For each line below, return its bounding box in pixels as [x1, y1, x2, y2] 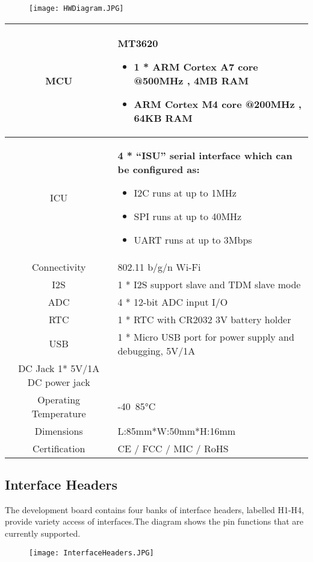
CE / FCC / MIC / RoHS [117, 441, 229, 455]
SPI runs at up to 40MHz [134, 209, 242, 223]
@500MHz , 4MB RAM [134, 73, 249, 87]
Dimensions [34, 423, 83, 438]
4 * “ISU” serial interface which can [117, 148, 293, 162]
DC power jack [27, 374, 90, 389]
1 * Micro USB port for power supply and [117, 329, 294, 344]
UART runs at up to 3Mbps [134, 232, 252, 247]
